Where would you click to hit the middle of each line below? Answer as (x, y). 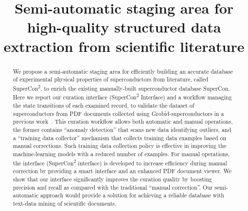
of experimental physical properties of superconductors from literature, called (111, 79)
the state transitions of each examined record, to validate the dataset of (104, 105)
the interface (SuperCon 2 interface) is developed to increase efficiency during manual (120, 162)
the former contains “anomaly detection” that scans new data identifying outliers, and (122, 130)
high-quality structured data (124, 27)
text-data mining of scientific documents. (65, 203)
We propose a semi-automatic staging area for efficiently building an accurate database (123, 71)
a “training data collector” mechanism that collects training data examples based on (120, 138)
